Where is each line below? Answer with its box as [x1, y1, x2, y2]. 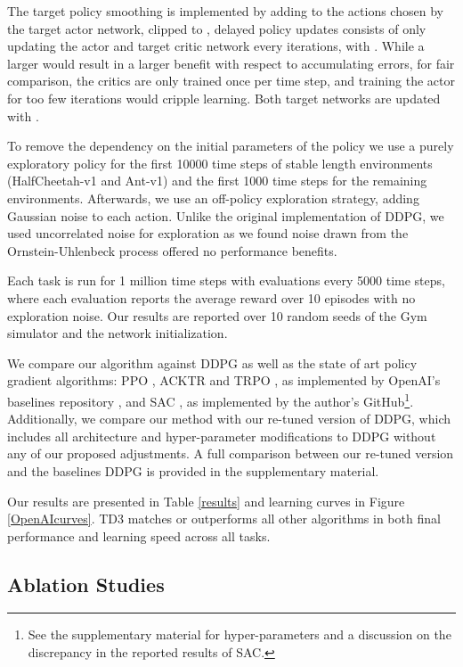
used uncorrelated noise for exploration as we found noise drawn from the [7, 224, 409, 243]
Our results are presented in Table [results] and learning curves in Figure [7, 491, 405, 510]
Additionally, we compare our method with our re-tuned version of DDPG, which [7, 409, 451, 428]
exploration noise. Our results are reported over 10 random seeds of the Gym [7, 306, 427, 325]
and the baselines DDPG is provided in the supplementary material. [7, 461, 379, 480]
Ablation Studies [7, 570, 165, 597]
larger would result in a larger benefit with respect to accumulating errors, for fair [7, 54, 455, 72]
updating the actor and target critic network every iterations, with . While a [7, 37, 425, 55]
